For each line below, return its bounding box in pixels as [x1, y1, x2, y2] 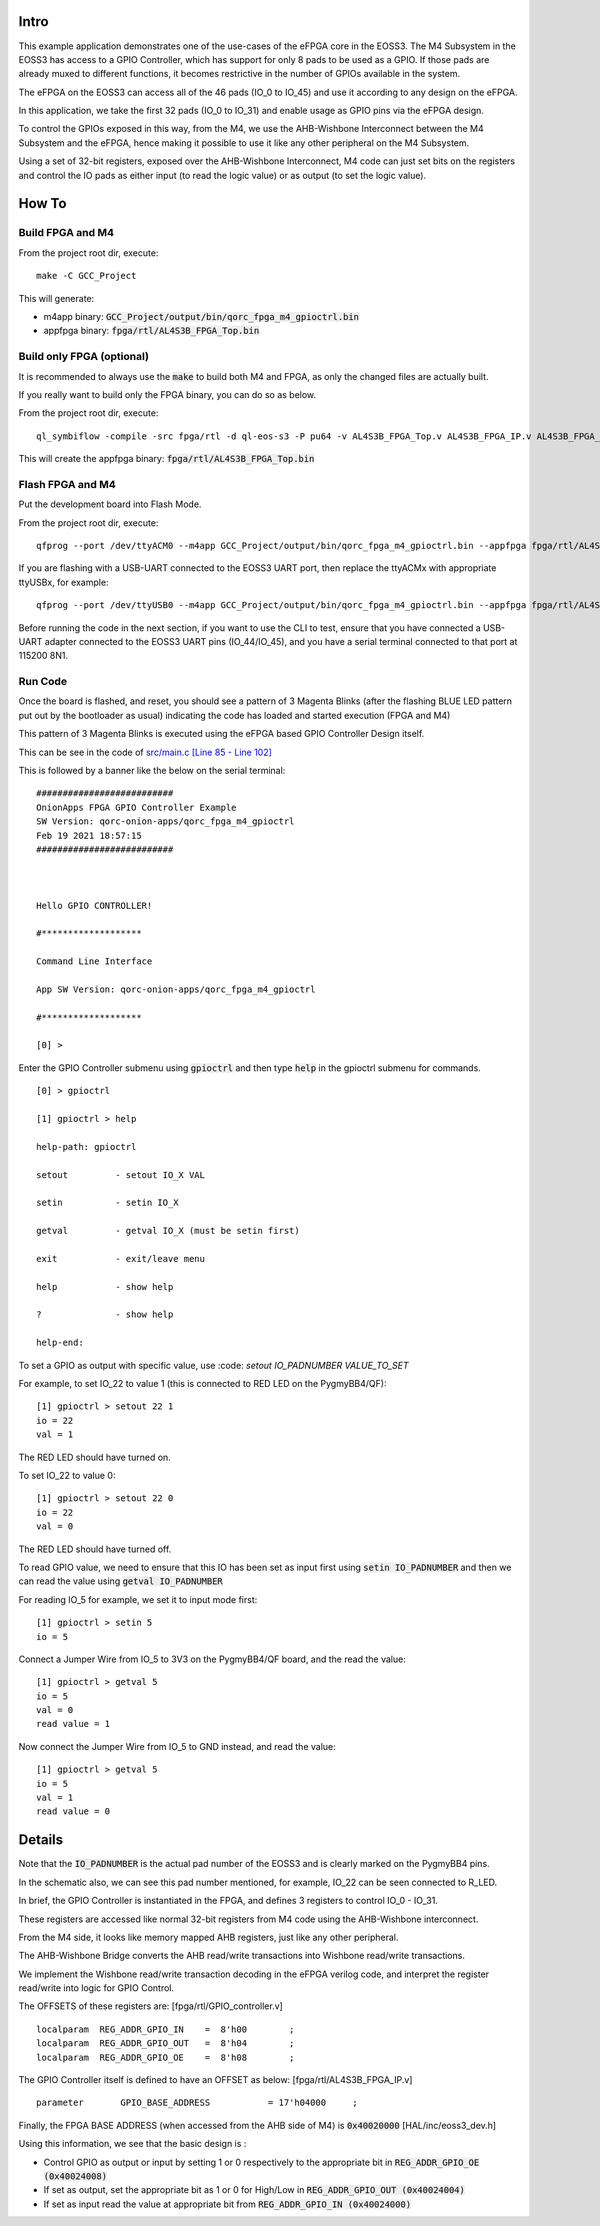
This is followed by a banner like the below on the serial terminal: [18, 765, 286, 777]
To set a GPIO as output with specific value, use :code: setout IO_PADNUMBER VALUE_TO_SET [18, 1359, 409, 1371]
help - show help [36, 1281, 174, 1292]
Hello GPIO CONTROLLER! [36, 900, 153, 911]
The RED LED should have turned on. [18, 1451, 172, 1463]
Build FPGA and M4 [18, 226, 115, 240]
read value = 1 [36, 1718, 111, 1730]
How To [18, 195, 67, 212]
